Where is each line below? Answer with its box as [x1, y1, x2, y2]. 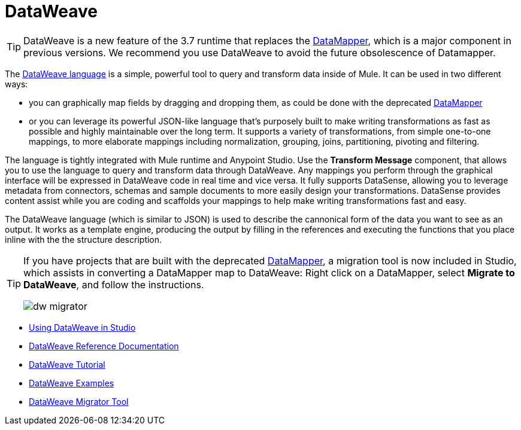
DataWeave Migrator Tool [29, 396, 129, 407]
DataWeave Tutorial [29, 359, 105, 370]
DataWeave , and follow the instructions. [23, 278, 204, 291]
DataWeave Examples [29, 377, 114, 388]
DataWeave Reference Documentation [29, 340, 179, 351]
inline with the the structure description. [5, 234, 162, 245]
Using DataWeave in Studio [29, 322, 136, 333]
